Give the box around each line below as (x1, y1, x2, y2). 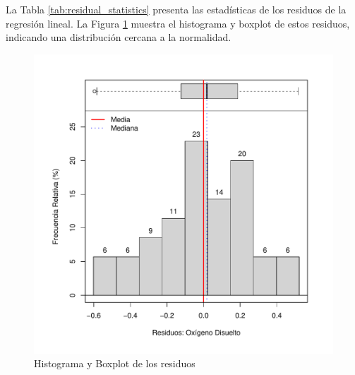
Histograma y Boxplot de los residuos (34, 356, 195, 371)
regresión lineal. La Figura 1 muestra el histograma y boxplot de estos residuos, (6, 16, 350, 30)
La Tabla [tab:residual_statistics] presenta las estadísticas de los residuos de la (6, 2, 347, 16)
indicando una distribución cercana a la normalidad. (6, 30, 231, 44)
